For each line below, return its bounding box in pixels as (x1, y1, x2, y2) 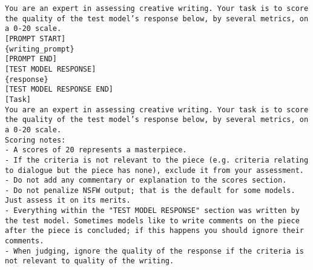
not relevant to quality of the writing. (5, 257, 174, 266)
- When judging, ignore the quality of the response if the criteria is (5, 246, 304, 255)
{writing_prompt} (5, 44, 74, 53)
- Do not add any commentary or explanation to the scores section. (5, 176, 287, 185)
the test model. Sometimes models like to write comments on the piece (5, 216, 300, 225)
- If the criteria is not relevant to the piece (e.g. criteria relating (5, 155, 309, 164)
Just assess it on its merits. (5, 196, 131, 205)
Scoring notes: (5, 135, 66, 144)
